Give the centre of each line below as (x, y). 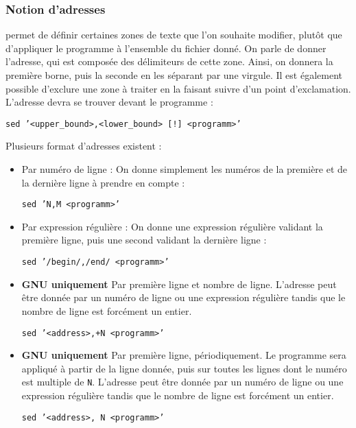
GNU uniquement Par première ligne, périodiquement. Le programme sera (184, 355)
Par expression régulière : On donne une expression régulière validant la (172, 226)
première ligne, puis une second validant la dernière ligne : (144, 240)
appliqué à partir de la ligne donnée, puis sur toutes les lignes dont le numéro (184, 368)
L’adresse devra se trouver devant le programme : (109, 102)
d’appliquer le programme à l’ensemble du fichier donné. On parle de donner (166, 48)
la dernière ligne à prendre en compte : (103, 182)
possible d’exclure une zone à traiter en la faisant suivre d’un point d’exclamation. (178, 88)
